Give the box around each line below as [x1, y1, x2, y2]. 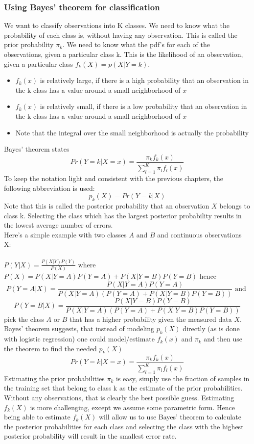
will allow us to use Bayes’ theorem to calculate [98, 412, 241, 422]
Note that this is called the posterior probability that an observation [4, 200, 209, 210]
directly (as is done [183, 323, 240, 334]
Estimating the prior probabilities [4, 373, 105, 383]
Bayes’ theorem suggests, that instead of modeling [4, 323, 155, 334]
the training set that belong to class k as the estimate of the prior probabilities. [4, 383, 243, 393]
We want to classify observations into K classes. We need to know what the [4, 20, 230, 30]
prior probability [4, 39, 54, 50]
